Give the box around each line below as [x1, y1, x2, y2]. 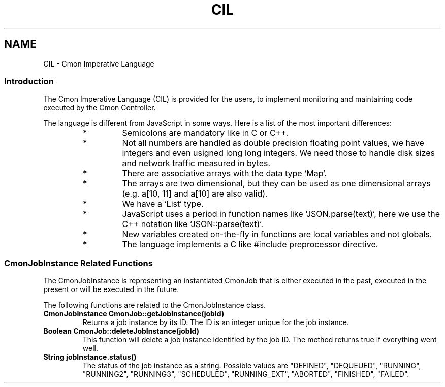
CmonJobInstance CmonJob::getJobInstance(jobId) [43, 309, 225, 318]
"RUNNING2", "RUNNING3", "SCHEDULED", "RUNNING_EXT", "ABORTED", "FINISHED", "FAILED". [82, 370, 409, 379]
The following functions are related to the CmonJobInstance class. [43, 301, 266, 310]
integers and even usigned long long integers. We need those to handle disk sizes [122, 148, 435, 158]
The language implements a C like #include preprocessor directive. [122, 239, 378, 250]
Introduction [4, 76, 54, 86]
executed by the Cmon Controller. [43, 103, 156, 112]
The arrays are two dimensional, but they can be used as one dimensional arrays [122, 178, 431, 189]
